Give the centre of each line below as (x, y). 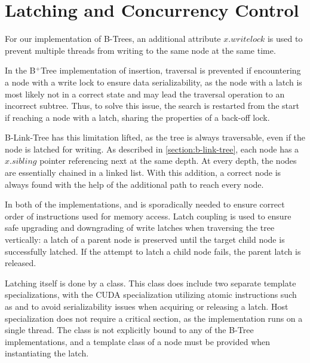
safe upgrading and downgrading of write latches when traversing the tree (140, 228)
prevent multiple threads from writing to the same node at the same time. (140, 50)
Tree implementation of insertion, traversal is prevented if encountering (171, 70)
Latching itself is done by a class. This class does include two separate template (151, 283)
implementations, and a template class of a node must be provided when (138, 341)
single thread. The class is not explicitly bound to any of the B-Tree (129, 330)
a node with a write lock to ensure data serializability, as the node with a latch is (154, 82)
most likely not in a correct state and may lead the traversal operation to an (145, 94)
